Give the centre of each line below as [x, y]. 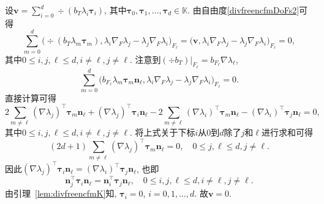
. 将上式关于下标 [162, 132]
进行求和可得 [287, 132]
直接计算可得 [31, 97]
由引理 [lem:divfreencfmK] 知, [61, 193]
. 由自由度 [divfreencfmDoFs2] [243, 10]
